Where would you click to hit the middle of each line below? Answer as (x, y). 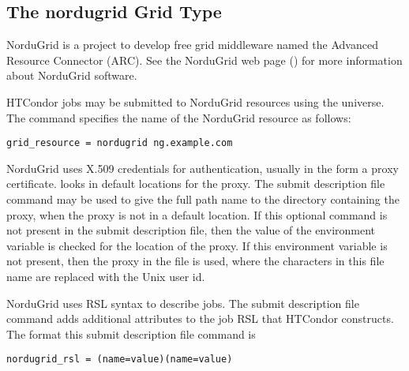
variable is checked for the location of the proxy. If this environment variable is (197, 245)
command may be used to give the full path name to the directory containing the (203, 199)
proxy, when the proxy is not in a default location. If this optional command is (197, 214)
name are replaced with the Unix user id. (106, 276)
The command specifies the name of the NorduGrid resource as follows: (179, 117)
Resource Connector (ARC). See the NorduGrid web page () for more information (204, 60)
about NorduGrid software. (72, 75)
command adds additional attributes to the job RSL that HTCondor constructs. (200, 319)
